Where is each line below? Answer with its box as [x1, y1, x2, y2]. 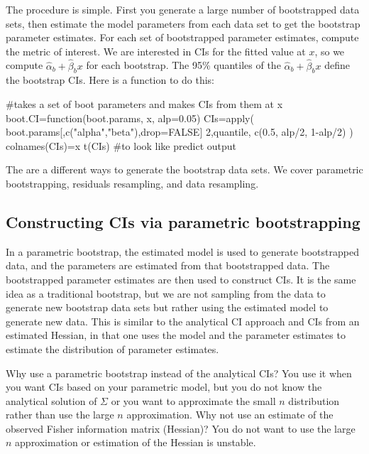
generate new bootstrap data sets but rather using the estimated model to [6, 300, 329, 315]
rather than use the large [6, 407, 114, 422]
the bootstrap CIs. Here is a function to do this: [6, 72, 214, 87]
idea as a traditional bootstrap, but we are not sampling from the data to [6, 286, 326, 301]
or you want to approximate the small [111, 393, 276, 408]
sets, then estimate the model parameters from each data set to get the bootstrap [6, 16, 360, 31]
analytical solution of [6, 393, 97, 408]
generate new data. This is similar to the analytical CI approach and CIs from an [6, 313, 360, 328]
